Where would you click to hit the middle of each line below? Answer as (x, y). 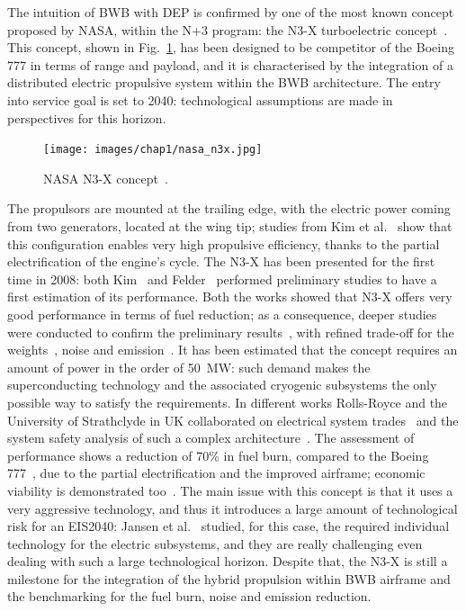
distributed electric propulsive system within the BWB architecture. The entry (224, 82)
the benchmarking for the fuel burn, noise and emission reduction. (189, 596)
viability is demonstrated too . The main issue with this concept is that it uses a (230, 490)
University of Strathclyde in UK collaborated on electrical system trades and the (233, 420)
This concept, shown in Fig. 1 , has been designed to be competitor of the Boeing (231, 47)
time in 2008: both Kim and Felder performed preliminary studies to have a (222, 279)
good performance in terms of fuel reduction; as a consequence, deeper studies (222, 314)
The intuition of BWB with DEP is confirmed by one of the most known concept (231, 12)
